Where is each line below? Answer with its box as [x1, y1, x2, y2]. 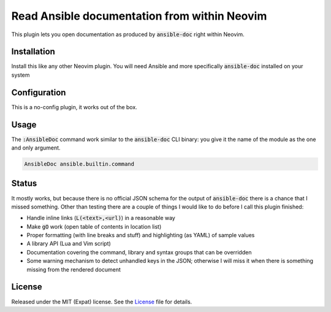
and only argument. [11, 144, 61, 151]
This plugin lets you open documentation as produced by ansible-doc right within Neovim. [11, 31, 245, 38]
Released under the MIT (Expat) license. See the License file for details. [11, 298, 192, 305]
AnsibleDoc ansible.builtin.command [24, 161, 135, 168]
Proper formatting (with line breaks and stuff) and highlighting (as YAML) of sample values [26, 232, 255, 239]
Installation [11, 47, 55, 57]
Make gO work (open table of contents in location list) [26, 223, 162, 230]
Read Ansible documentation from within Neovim [11, 9, 267, 23]
